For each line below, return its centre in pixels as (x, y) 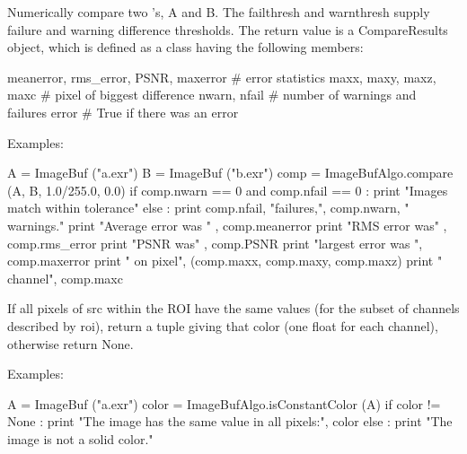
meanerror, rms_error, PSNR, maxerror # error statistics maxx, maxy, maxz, (222, 77)
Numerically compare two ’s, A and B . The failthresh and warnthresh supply (219, 12)
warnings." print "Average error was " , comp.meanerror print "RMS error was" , (227, 225)
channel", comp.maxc (65, 278)
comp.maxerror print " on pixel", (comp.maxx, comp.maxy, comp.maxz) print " (225, 261)
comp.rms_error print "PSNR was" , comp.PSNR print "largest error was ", (215, 243)
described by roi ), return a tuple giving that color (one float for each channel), (223, 325)
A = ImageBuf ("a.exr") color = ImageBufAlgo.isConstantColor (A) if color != (224, 403)
